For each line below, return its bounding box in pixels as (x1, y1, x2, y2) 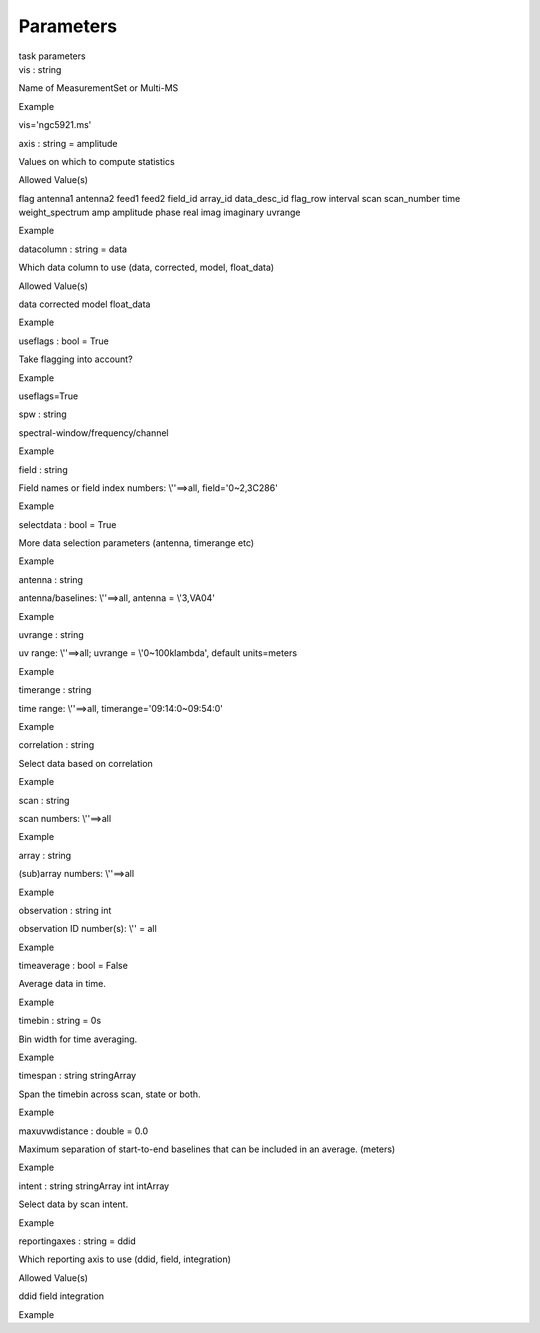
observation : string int (18, 904, 112, 916)
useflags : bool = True (18, 335, 109, 347)
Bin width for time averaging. (18, 1033, 138, 1045)
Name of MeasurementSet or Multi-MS (18, 82, 179, 94)
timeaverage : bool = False (18, 960, 129, 972)
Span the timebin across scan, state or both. (18, 1088, 201, 1100)
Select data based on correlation (18, 757, 154, 769)
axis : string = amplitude (18, 137, 119, 149)
